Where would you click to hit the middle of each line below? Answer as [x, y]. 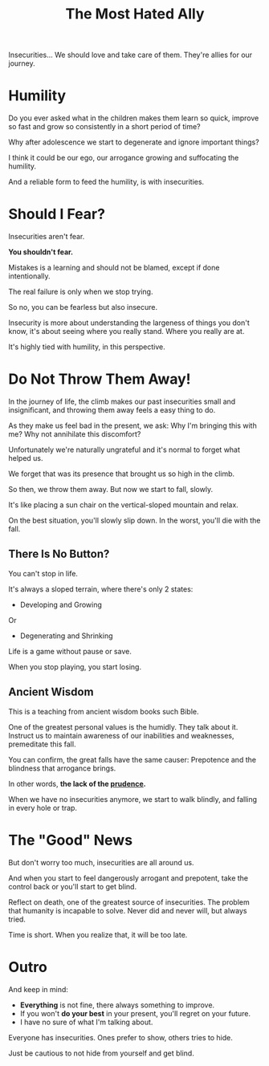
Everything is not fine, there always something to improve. [117, 1005]
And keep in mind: [38, 989]
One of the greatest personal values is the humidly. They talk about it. [123, 726]
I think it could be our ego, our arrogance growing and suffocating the [124, 158]
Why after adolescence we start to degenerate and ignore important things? [134, 142]
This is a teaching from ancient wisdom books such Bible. [104, 711]
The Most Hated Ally [135, 14]
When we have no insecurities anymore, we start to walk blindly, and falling [133, 799]
